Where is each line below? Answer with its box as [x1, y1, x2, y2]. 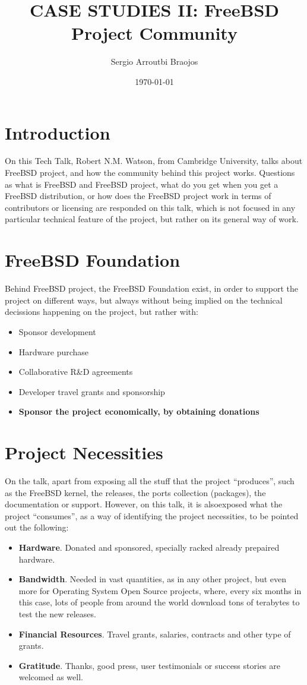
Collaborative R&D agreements [18, 365, 133, 378]
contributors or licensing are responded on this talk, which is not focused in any [5, 201, 296, 213]
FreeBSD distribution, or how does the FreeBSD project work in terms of [5, 190, 271, 202]
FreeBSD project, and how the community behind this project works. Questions [5, 166, 295, 179]
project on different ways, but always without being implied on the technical [5, 293, 283, 306]
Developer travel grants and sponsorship [18, 385, 165, 397]
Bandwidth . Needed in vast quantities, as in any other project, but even [18, 573, 287, 585]
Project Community [71, 21, 238, 45]
